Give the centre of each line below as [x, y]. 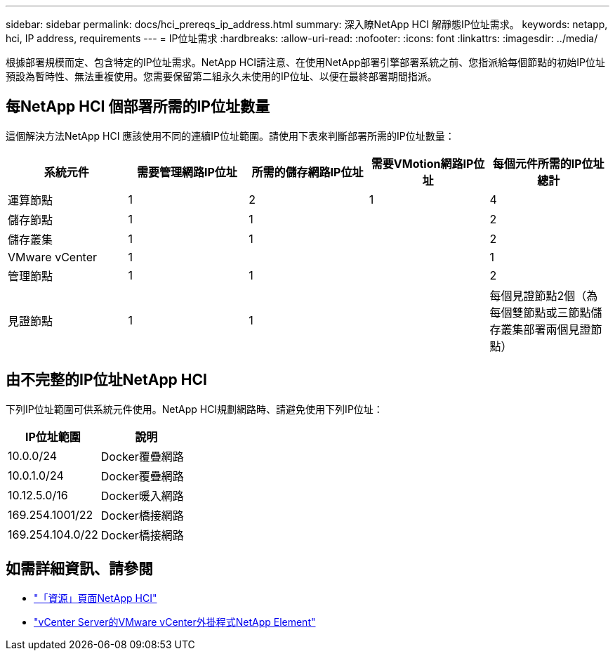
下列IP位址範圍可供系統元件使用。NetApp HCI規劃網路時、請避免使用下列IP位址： [194, 409]
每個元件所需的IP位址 [548, 163]
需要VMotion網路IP [422, 163]
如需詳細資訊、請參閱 [79, 569]
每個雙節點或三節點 [540, 312]
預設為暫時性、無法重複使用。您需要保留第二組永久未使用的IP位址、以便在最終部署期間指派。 [221, 76]
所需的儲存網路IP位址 [307, 172]
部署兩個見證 [557, 329]
